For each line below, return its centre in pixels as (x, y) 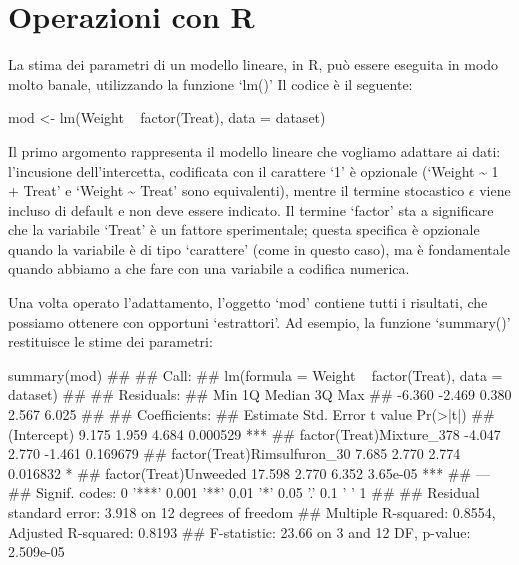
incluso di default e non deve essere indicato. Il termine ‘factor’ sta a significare (251, 209)
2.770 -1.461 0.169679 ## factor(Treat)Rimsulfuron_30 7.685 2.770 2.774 (234, 453)
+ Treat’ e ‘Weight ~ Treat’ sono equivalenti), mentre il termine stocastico (236, 190)
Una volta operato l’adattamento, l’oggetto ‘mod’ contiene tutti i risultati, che (248, 302)
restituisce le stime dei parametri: (110, 341)
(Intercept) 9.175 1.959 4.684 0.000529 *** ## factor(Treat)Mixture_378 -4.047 (254, 433)
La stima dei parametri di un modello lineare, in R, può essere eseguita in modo (253, 64)
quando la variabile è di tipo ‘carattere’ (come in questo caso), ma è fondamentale (259, 248)
